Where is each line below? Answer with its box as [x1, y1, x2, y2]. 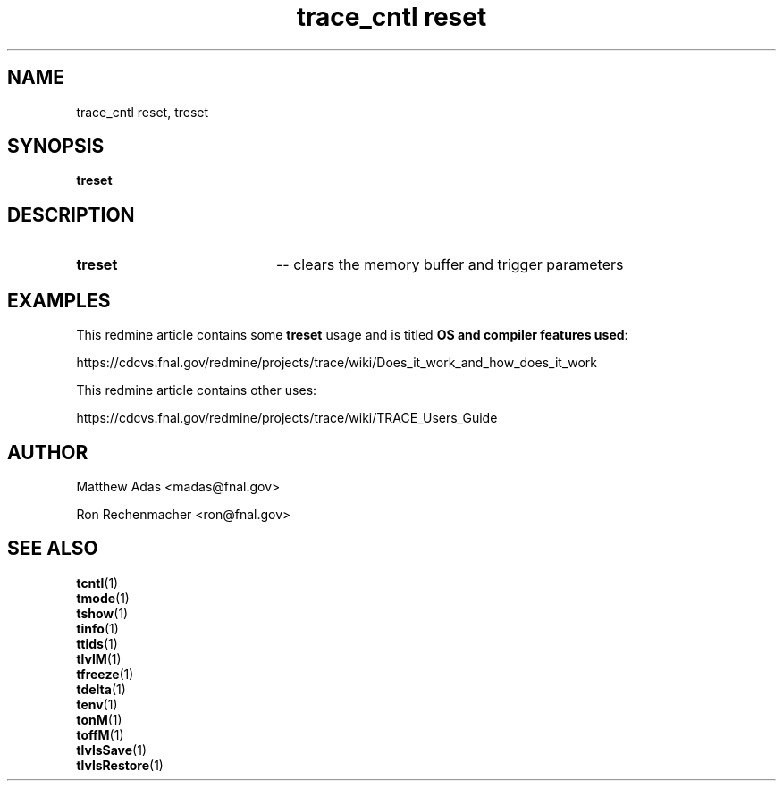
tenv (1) [76, 696, 118, 712]
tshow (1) [76, 605, 129, 621]
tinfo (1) [76, 620, 119, 636]
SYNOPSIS [7, 135, 105, 158]
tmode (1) [76, 590, 130, 606]
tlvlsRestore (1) [76, 757, 164, 773]
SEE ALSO [7, 537, 98, 560]
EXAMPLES [7, 289, 111, 312]
